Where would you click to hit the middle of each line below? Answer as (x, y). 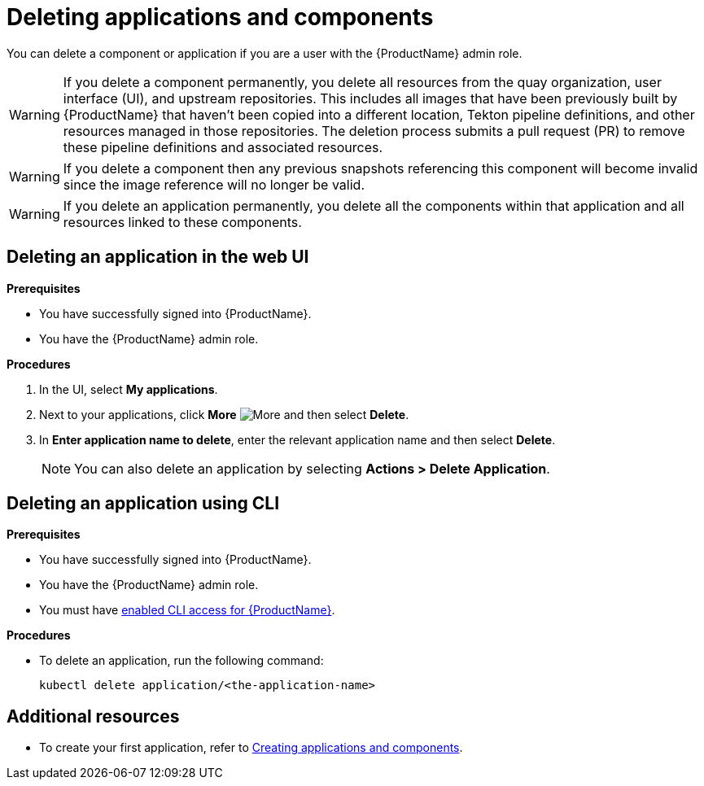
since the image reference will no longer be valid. (214, 184)
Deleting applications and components (220, 17)
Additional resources (93, 716)
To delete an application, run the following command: (181, 661)
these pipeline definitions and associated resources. (223, 147)
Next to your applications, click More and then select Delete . (224, 414)
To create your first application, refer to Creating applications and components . (251, 748)
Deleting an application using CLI (143, 504)
